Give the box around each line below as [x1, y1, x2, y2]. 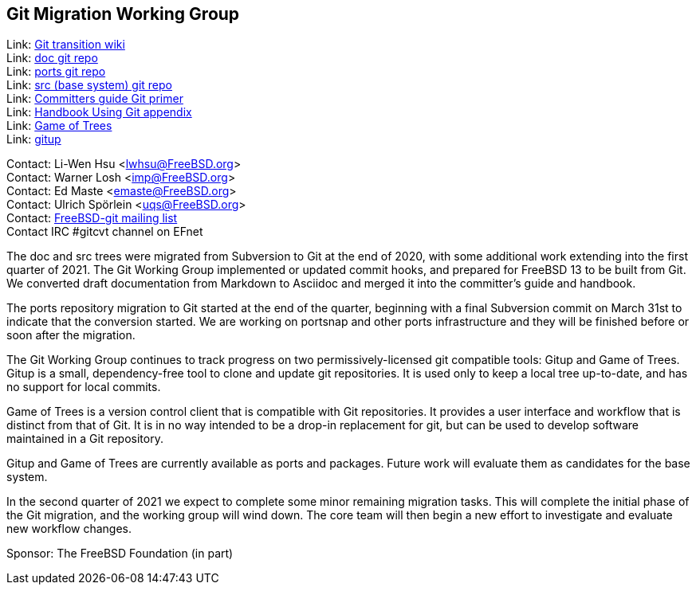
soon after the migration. [6, 328, 136, 342]
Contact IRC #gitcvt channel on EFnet [6, 225, 203, 239]
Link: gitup [6, 132, 61, 147]
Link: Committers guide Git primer [6, 92, 183, 106]
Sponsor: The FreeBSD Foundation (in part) [6, 546, 234, 561]
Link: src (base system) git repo [6, 78, 172, 92]
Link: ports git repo [6, 65, 106, 79]
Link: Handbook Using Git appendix [6, 105, 192, 119]
